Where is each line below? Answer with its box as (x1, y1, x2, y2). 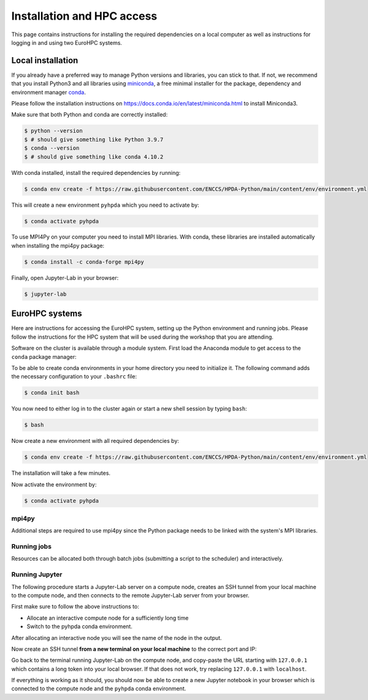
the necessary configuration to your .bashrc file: (11, 373, 137, 380)
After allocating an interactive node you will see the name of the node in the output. (11, 634, 222, 641)
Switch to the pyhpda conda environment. (26, 623, 133, 630)
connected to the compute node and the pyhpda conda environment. (11, 685, 186, 693)
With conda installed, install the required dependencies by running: (11, 169, 181, 176)
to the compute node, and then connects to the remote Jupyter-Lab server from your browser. (11, 591, 250, 599)
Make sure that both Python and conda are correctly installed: (11, 111, 168, 118)
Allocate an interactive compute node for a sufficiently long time (26, 614, 189, 621)
